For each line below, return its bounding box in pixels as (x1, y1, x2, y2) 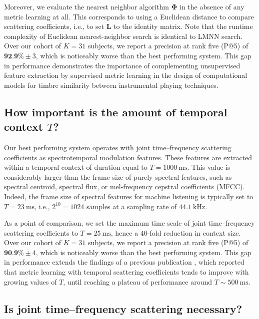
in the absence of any (179, 1, 244, 11)
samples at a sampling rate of (86, 201, 177, 211)
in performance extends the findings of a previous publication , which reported (4, 257, 244, 267)
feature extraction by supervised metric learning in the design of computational (4, 70, 247, 80)
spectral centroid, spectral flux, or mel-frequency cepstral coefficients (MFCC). (4, 181, 245, 192)
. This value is (187, 162, 230, 172)
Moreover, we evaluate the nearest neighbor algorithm (4, 1, 169, 11)
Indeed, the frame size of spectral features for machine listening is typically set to (4, 191, 253, 201)
